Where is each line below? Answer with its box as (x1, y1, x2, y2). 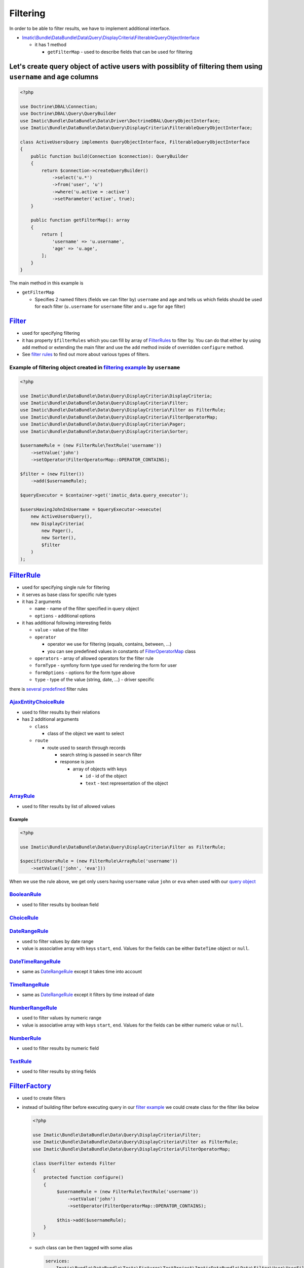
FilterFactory (9, 1081, 52, 1090)
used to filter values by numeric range (22, 1015, 101, 1021)
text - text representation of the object (85, 780, 168, 786)
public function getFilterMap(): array (30, 217, 130, 223)
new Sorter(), (41, 535, 77, 541)
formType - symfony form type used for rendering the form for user (34, 662, 177, 668)
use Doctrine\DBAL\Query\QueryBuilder (20, 111, 117, 117)
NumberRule (9, 1035, 42, 1042)
